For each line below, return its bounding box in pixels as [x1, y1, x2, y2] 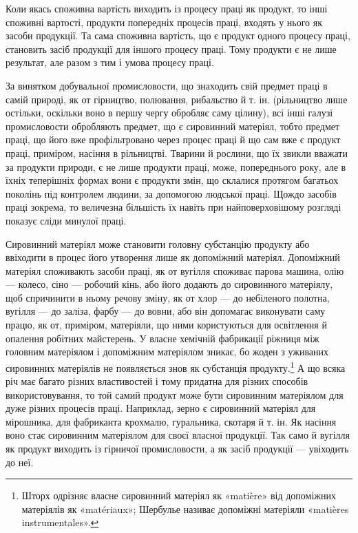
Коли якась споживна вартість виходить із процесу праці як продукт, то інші [6, 1, 328, 15]
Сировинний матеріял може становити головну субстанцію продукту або [6, 236, 310, 251]
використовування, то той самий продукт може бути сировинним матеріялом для [6, 387, 344, 401]
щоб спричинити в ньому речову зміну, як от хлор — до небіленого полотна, [6, 290, 330, 304]
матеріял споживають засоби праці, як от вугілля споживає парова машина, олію [6, 263, 344, 278]
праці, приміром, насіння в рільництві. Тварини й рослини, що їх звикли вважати [6, 145, 348, 160]
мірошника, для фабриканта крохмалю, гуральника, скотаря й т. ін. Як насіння [6, 414, 337, 428]
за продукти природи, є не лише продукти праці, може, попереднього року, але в [6, 159, 346, 174]
